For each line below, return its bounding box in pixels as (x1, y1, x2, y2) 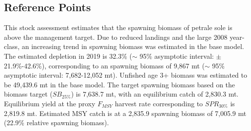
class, (4, 41, 20, 51)
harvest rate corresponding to (115, 98, 203, 108)
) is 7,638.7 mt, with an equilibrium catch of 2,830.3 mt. (71, 89, 239, 99)
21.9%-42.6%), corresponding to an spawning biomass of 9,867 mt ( (4, 60, 205, 70)
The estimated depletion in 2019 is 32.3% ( (4, 50, 133, 61)
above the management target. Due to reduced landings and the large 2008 (4, 32, 228, 42)
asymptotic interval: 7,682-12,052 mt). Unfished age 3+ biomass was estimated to (4, 70, 247, 80)
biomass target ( (4, 89, 53, 99)
